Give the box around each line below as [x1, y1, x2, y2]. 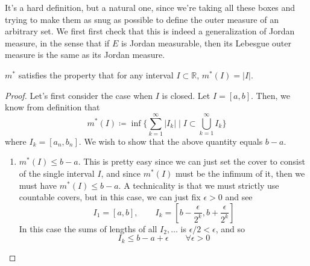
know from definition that [5, 101, 100, 113]
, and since [101, 167, 141, 180]
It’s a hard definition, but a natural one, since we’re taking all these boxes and [5, 1, 296, 13]
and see [225, 191, 253, 203]
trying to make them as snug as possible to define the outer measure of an [5, 13, 279, 25]
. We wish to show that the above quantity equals [78, 135, 263, 147]
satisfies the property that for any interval [18, 68, 174, 81]
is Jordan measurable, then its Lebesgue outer [121, 36, 291, 49]
